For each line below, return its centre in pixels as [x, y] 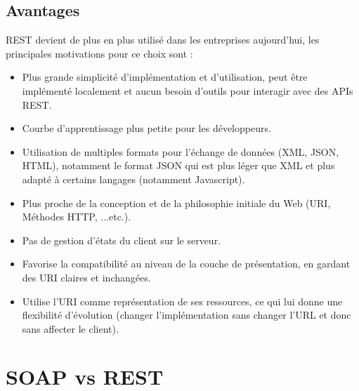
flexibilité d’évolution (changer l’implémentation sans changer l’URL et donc [187, 315]
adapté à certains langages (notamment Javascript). [133, 179]
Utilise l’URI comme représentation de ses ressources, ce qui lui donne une [182, 301]
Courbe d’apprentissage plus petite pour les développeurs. [146, 128]
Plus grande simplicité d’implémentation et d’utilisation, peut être [165, 77]
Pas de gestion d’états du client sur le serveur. [122, 240]
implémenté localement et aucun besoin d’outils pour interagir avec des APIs [188, 90]
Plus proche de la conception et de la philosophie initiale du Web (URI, [176, 203]
